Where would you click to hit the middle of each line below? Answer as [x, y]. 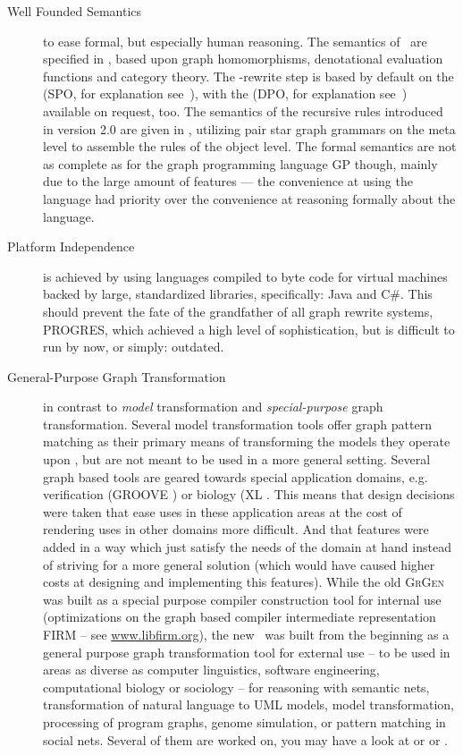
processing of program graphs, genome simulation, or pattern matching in [244, 721]
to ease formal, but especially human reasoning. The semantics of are [235, 41]
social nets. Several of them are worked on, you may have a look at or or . [245, 739]
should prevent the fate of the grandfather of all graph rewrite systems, [238, 311]
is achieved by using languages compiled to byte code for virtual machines [245, 276]
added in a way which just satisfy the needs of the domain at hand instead [247, 547]
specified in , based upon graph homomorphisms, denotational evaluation [243, 59]
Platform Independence [71, 246]
